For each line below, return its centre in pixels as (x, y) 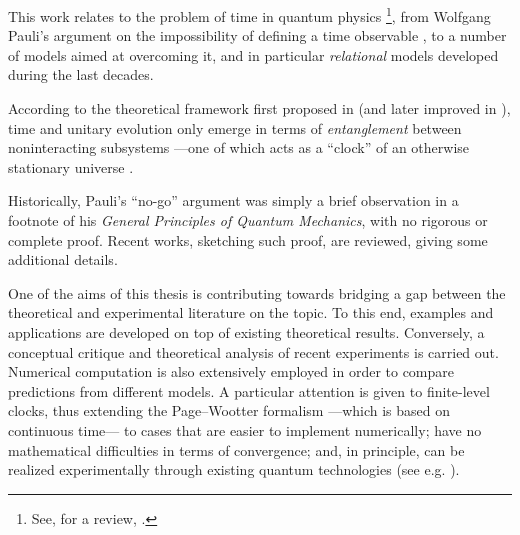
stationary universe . (71, 166)
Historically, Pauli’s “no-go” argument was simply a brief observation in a (233, 200)
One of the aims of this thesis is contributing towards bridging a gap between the (257, 292)
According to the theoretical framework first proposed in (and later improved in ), (259, 108)
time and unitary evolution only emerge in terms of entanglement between (235, 127)
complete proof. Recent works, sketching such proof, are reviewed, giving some (248, 239)
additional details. (63, 259)
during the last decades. (81, 74)
